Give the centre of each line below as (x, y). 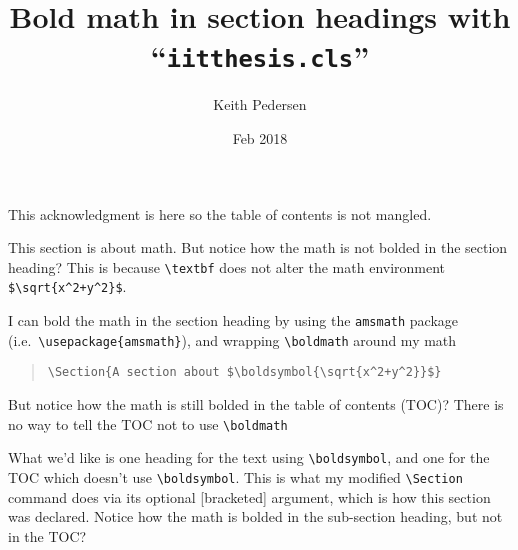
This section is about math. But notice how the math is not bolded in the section (258, 247)
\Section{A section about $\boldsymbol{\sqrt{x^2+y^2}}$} (244, 372)
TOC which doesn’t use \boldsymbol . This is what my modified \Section (235, 477)
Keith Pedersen (260, 104)
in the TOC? (47, 535)
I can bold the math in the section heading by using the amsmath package (233, 320)
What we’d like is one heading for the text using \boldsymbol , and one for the (249, 457)
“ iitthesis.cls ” (260, 55)
